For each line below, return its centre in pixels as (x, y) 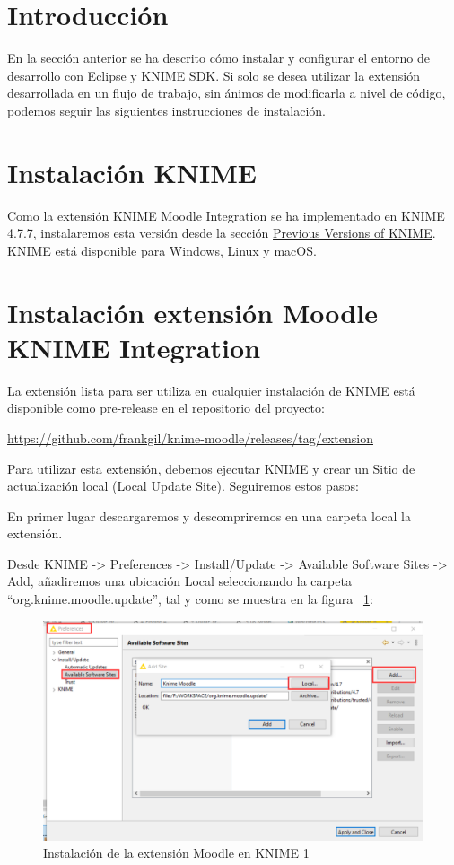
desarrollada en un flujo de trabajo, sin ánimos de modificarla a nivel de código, (227, 93)
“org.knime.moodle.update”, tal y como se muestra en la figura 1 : (190, 599)
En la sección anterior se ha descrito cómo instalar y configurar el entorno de (218, 58)
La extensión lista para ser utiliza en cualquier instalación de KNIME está (211, 390)
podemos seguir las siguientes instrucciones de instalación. (166, 110)
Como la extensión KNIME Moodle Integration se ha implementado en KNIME (226, 215)
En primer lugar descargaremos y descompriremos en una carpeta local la (209, 516)
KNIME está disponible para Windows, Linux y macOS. (162, 250)
